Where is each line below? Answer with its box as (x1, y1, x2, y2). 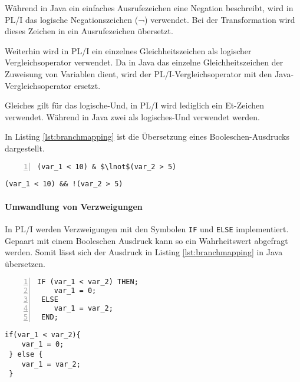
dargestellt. (5, 141, 45, 154)
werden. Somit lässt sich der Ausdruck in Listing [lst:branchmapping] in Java (5, 246, 283, 258)
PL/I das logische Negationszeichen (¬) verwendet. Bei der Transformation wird (5, 13, 295, 25)
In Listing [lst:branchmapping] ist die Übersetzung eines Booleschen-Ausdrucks (5, 130, 289, 143)
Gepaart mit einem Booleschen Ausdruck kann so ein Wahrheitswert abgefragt (5, 234, 288, 246)
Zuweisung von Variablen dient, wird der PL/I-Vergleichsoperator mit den (5, 67, 272, 80)
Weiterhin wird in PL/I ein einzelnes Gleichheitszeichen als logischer (5, 44, 252, 57)
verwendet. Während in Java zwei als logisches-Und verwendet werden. (5, 110, 260, 123)
